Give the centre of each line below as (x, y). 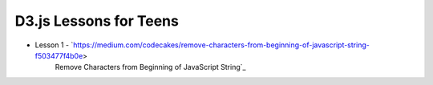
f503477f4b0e (59, 55)
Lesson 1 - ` (54, 45)
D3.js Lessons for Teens (97, 21)
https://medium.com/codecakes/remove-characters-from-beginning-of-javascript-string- (222, 45)
